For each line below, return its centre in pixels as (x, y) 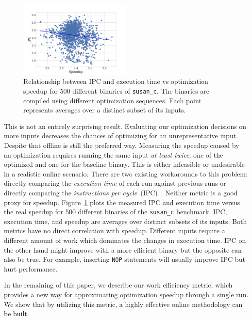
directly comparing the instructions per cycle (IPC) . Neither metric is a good (121, 192)
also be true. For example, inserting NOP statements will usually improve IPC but (125, 259)
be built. (17, 313)
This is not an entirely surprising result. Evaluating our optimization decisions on (125, 126)
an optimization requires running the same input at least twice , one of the (114, 154)
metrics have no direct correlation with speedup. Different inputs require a (115, 231)
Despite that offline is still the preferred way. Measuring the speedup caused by (122, 145)
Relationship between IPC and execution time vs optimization (116, 81)
